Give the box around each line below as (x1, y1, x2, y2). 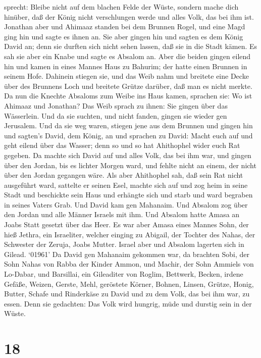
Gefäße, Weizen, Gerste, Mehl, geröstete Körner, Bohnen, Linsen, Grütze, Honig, (4, 278, 254, 289)
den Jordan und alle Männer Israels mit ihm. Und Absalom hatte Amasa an (4, 209, 240, 220)
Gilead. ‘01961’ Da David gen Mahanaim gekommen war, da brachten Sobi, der (4, 248, 249, 259)
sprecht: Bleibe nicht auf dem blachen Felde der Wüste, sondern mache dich (4, 2, 239, 12)
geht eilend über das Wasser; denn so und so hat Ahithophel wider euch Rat (4, 140, 240, 150)
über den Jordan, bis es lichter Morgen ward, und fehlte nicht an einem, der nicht (4, 160, 256, 170)
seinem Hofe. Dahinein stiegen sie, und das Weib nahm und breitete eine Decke (4, 71, 249, 81)
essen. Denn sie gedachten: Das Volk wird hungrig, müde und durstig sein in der (4, 298, 252, 309)
